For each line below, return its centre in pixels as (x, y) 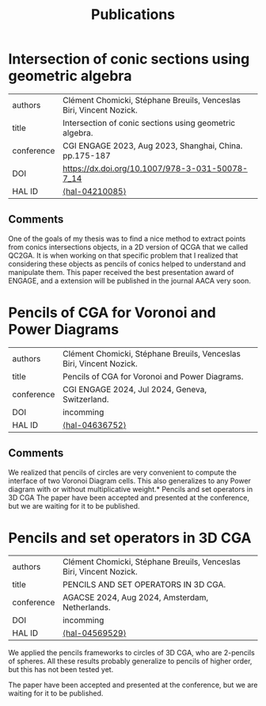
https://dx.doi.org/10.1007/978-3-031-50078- (155, 168)
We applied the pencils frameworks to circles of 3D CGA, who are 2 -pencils (131, 653)
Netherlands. (86, 608)
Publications (133, 15)
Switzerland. (85, 399)
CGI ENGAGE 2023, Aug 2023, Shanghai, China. (152, 146)
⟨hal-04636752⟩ (94, 425)
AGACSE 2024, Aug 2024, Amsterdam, (135, 597)
